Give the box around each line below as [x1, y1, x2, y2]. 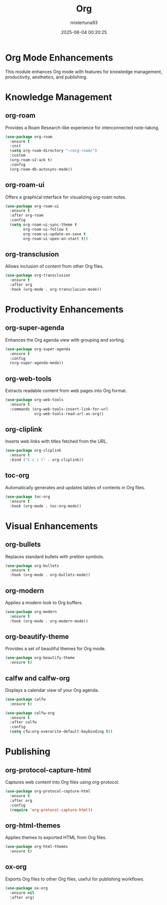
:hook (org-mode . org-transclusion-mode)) [9, 287, 101, 292]
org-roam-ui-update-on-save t [23, 231, 86, 237]
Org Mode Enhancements [5, 52, 113, 63]
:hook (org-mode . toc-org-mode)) [9, 503, 81, 508]
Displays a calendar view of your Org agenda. [5, 687, 99, 693]
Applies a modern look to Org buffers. [5, 599, 83, 605]
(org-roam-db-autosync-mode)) [9, 167, 72, 172]
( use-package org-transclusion [5, 273, 70, 278]
